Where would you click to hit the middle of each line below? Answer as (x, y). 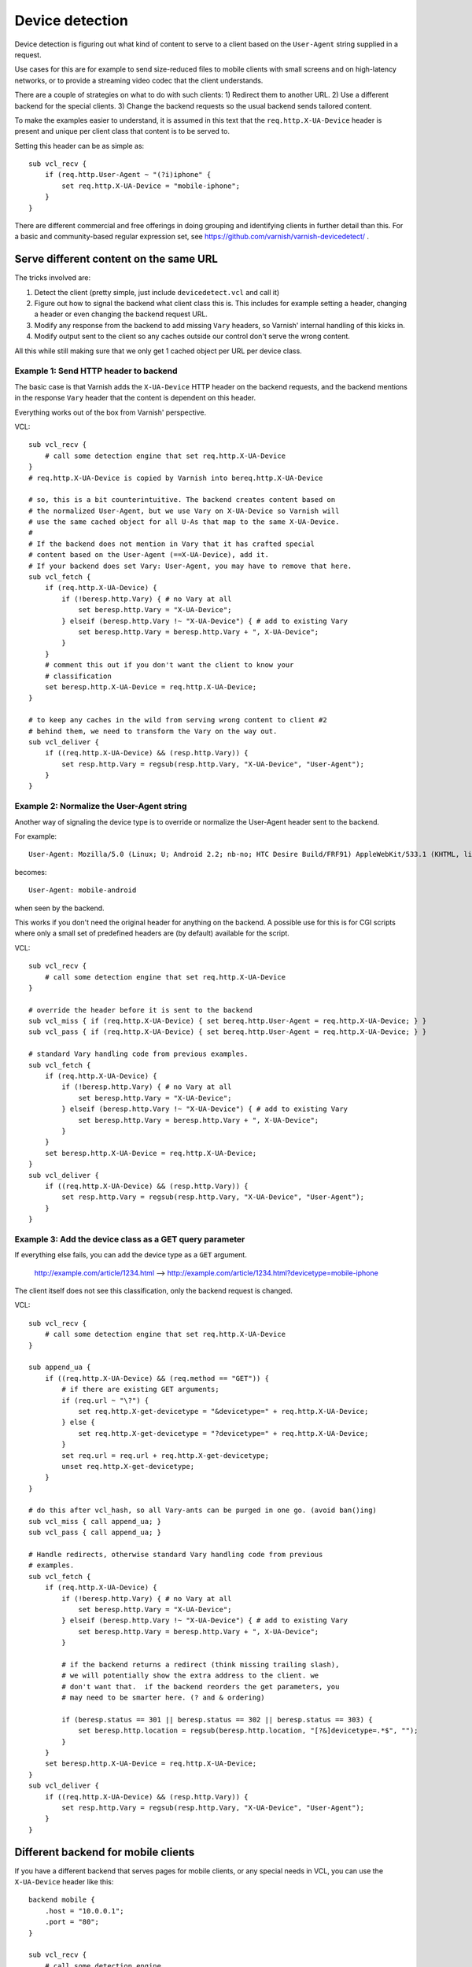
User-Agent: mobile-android (83, 890)
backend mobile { (62, 1900)
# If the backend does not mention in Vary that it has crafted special (171, 544)
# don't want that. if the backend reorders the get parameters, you (201, 1687)
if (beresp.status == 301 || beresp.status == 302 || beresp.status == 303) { (217, 1720)
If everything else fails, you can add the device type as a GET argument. (131, 1255)
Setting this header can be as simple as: (79, 146)
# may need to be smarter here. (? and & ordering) (163, 1698)
